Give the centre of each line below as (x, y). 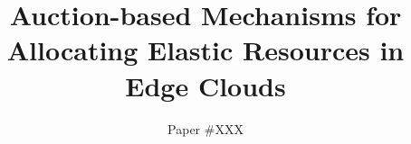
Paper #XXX (205, 128)
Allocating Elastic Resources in (205, 50)
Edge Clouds (205, 85)
